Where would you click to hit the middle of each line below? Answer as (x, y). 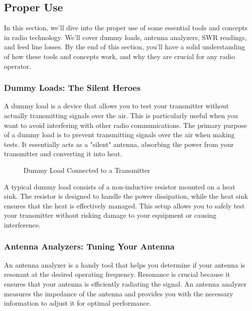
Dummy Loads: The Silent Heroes (72, 88)
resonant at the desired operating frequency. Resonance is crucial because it (117, 274)
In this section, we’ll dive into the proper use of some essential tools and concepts (126, 28)
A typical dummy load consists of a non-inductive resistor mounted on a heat (120, 186)
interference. (22, 224)
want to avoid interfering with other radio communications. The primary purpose (126, 125)
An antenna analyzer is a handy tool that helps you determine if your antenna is (125, 264)
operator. (18, 66)
